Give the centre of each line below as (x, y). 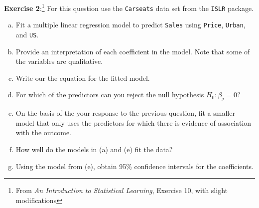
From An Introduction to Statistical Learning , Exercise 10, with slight (122, 190)
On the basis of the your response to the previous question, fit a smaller (125, 113)
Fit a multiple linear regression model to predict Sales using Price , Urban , (130, 25)
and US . (27, 34)
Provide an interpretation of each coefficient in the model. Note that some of (133, 51)
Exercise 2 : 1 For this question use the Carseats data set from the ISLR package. (129, 7)
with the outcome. (44, 132)
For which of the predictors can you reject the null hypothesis (110, 95)
